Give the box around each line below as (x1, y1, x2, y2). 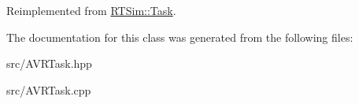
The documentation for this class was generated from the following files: (6, 28, 353, 45)
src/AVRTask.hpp (6, 55, 92, 72)
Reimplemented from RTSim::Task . (6, 2, 176, 18)
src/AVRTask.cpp (6, 81, 91, 98)
